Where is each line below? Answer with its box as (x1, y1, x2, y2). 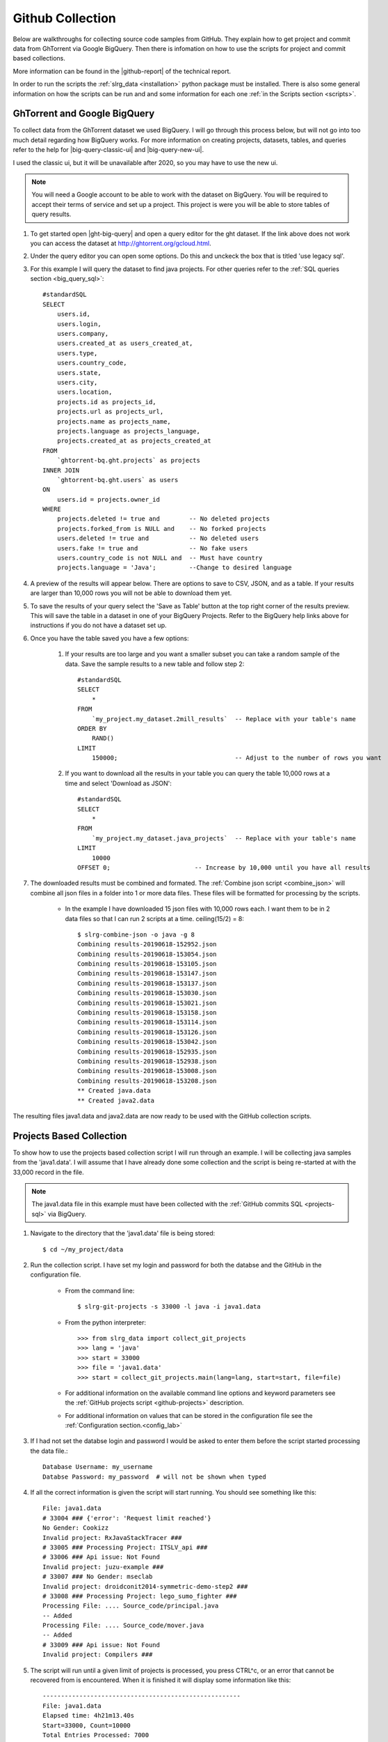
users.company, (56, 330, 109, 338)
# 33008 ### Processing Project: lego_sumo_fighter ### (42, 1592, 237, 1600)
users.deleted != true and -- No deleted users (56, 534, 259, 543)
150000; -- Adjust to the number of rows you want (91, 754, 382, 762)
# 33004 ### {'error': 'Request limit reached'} (42, 1514, 211, 1522)
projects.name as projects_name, (56, 417, 172, 425)
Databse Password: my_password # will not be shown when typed (42, 1472, 267, 1481)
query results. (31, 210, 72, 219)
